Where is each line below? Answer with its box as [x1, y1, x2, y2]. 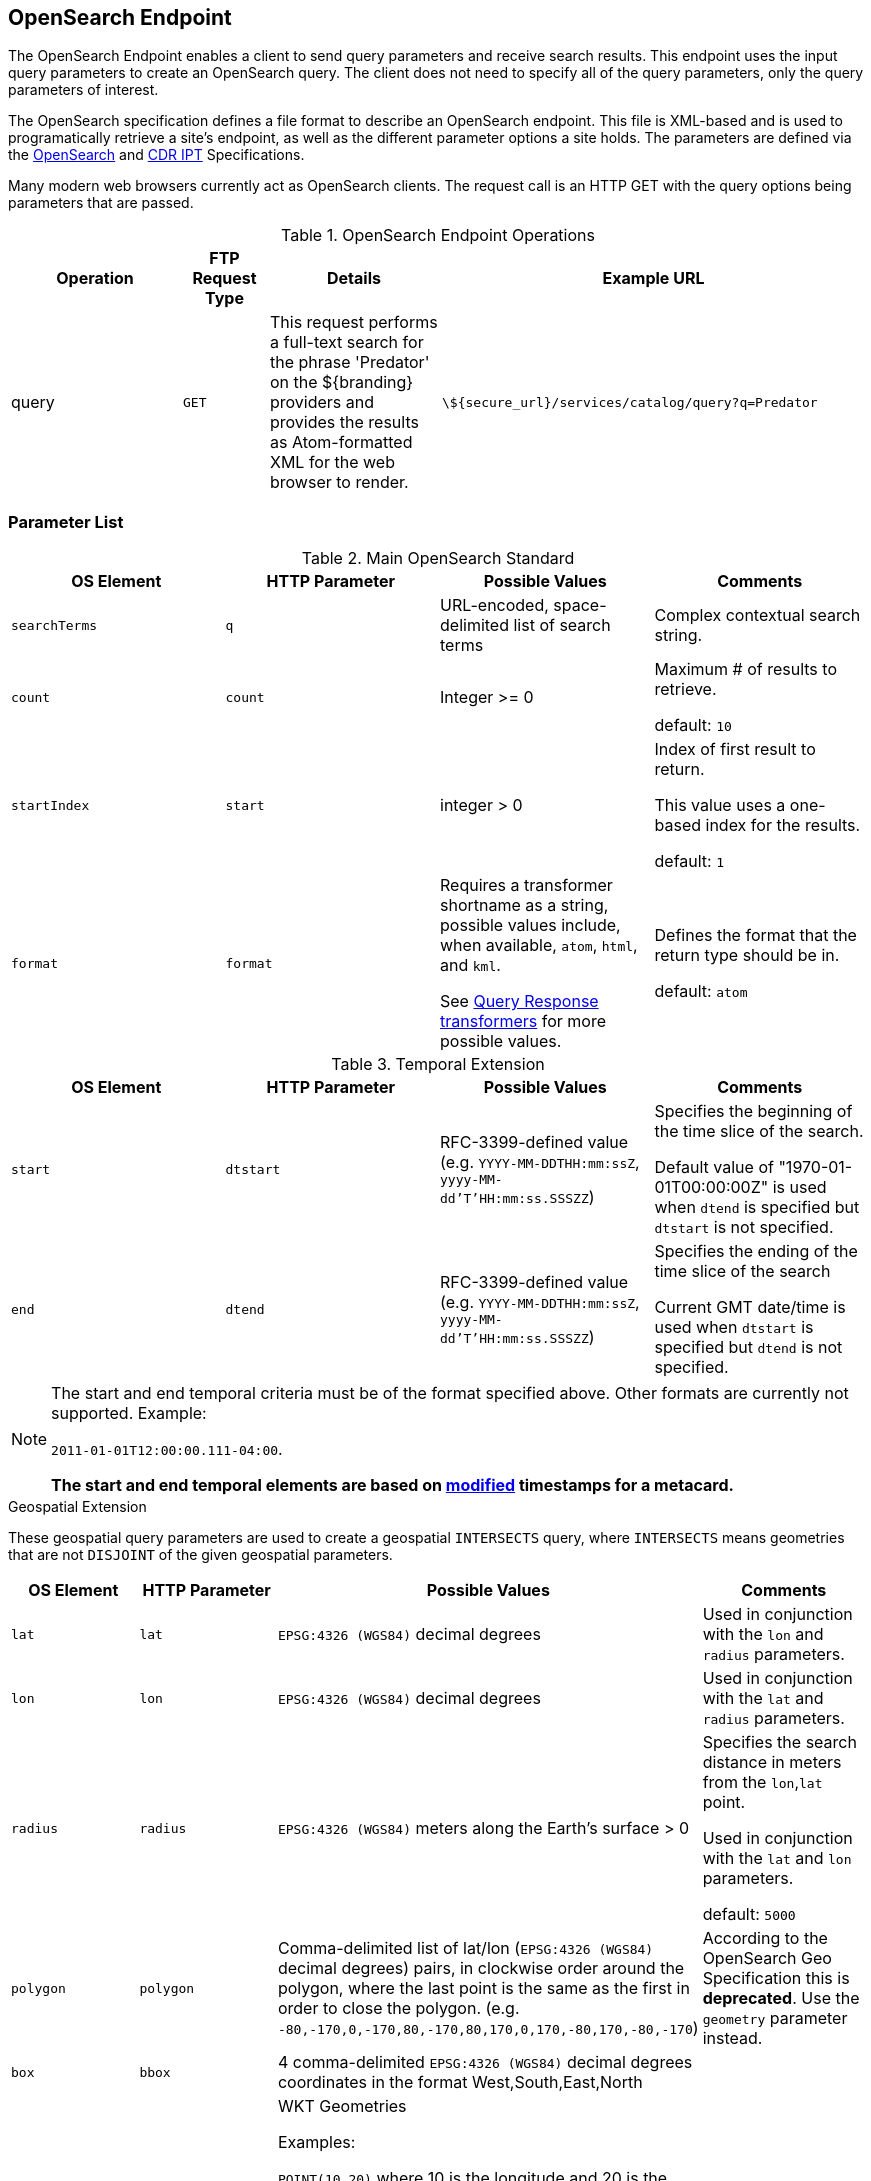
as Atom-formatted [270, 432, 413, 453]
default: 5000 [702, 1904, 796, 1925]
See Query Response [440, 991, 599, 1012]
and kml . [440, 955, 501, 976]
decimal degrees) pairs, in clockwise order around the [277, 1958, 685, 1979]
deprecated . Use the [702, 1988, 860, 2009]
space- [553, 595, 607, 616]
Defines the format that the [654, 925, 857, 946]
